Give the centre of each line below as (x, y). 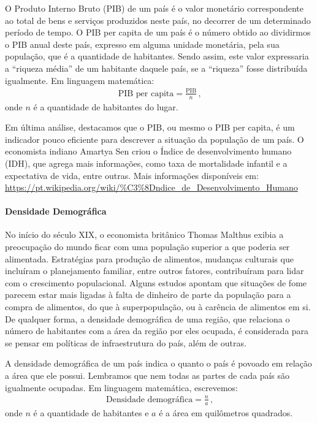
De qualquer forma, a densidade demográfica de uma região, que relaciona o (147, 318)
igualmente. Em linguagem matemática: (80, 80)
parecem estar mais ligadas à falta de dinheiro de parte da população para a (148, 295)
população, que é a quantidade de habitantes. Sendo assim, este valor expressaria (157, 56)
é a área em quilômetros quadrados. (226, 412)
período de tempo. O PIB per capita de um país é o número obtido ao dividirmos (158, 32)
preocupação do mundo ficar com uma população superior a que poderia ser (147, 247)
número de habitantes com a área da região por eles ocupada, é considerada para (157, 331)
